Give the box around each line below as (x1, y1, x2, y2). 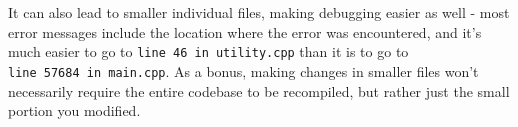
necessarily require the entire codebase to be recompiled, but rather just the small (8, 80, 510, 101)
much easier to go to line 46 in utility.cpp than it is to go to (8, 41, 409, 62)
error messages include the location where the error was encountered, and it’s (8, 21, 482, 42)
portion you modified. (8, 100, 141, 121)
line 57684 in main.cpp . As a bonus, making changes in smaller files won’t (8, 60, 479, 81)
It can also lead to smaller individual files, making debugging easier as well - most (8, 2, 510, 22)
